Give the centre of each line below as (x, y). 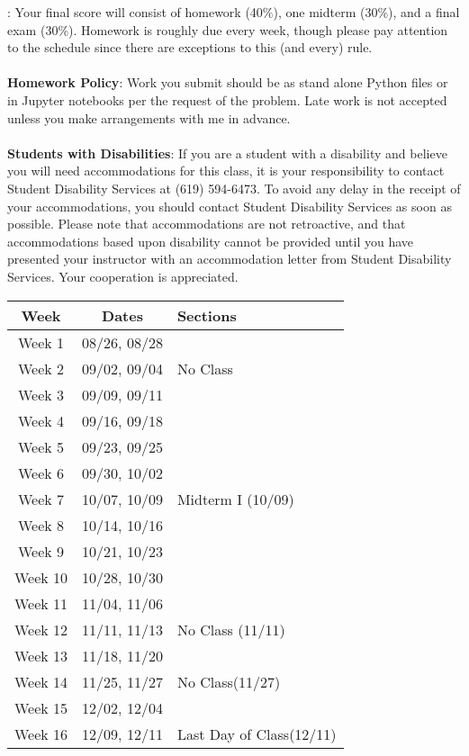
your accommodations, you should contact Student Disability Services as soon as (230, 206)
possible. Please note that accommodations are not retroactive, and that (207, 224)
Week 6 (41, 472)
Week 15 (41, 707)
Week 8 (41, 525)
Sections (207, 315)
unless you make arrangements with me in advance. (149, 117)
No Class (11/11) (231, 629)
